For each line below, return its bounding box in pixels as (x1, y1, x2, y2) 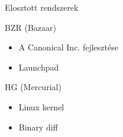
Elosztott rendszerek (5, 1, 79, 13)
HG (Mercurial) (5, 81, 61, 93)
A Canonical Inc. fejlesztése (18, 41, 118, 53)
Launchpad (18, 60, 59, 73)
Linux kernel (18, 100, 64, 113)
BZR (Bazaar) (5, 21, 56, 33)
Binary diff (18, 120, 58, 133)
